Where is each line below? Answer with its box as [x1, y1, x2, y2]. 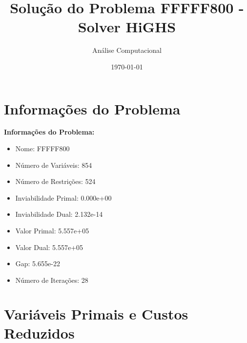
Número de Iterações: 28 [15, 274, 88, 285]
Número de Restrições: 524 [15, 176, 96, 186]
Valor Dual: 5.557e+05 [15, 242, 83, 252]
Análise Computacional [92, 45, 162, 55]
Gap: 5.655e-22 [15, 258, 60, 269]
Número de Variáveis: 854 [15, 160, 92, 170]
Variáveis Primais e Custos [4, 303, 188, 323]
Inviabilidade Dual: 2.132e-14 [15, 209, 103, 219]
